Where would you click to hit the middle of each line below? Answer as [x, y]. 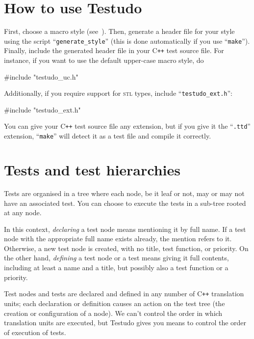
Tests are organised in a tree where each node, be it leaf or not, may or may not [124, 193]
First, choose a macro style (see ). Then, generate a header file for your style [119, 31]
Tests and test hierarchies [92, 169]
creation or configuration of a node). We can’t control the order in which [113, 313]
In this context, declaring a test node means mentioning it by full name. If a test [125, 229]
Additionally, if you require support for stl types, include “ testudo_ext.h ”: [118, 93]
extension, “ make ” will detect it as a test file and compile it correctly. [108, 136]
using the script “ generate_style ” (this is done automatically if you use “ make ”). [127, 41]
